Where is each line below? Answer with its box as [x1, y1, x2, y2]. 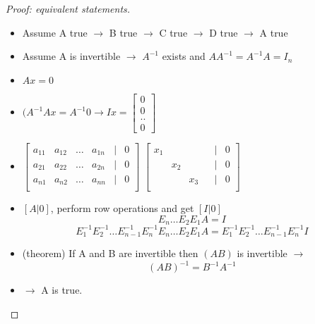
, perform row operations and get [50, 201, 194, 216]
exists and [162, 49, 206, 63]
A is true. [41, 282, 83, 297]
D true [209, 25, 238, 39]
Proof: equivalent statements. [6, 1, 131, 15]
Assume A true [22, 25, 88, 39]
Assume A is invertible [22, 49, 121, 63]
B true [109, 25, 138, 39]
